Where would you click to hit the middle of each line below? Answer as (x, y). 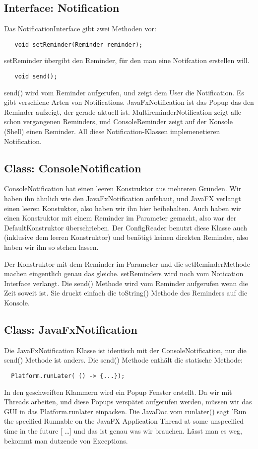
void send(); (36, 77)
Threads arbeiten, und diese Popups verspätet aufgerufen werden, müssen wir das (128, 402)
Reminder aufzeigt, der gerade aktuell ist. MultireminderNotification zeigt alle (123, 112)
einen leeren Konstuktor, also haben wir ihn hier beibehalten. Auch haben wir (123, 208)
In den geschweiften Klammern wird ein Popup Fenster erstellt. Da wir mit (118, 392)
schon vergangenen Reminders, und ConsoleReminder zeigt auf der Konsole (118, 121)
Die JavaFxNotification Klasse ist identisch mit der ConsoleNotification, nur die (125, 350)
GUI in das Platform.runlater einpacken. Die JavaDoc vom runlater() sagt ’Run (125, 411)
